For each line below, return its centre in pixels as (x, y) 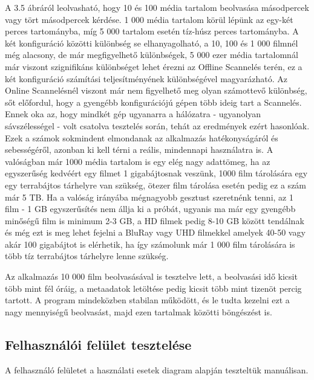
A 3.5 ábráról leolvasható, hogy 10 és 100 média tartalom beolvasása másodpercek (157, 7)
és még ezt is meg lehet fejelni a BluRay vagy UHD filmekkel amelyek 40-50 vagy (155, 232)
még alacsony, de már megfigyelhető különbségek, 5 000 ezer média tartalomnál (152, 55)
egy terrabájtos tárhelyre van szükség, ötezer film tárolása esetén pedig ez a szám (156, 185)
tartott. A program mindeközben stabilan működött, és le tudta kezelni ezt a (147, 300)
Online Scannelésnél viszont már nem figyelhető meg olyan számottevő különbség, (156, 90)
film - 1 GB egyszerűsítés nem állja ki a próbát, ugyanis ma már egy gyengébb (150, 209)
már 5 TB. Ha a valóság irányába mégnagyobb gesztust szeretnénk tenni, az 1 (149, 197)
